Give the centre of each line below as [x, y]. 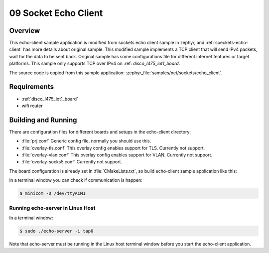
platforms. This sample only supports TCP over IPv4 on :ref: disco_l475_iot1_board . [95, 63]
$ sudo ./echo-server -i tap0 [57, 231]
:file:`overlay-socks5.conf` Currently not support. [72, 162]
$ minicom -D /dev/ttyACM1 [53, 193]
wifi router [32, 106]
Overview [25, 31]
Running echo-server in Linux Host [52, 208]
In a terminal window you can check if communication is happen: [76, 180]
